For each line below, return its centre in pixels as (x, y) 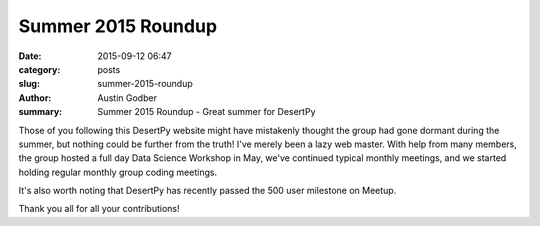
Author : (35, 97)
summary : (40, 112)
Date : (30, 56)
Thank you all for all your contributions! (99, 209)
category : (39, 69)
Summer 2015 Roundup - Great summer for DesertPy (206, 112)
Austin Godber (127, 97)
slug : (29, 84)
